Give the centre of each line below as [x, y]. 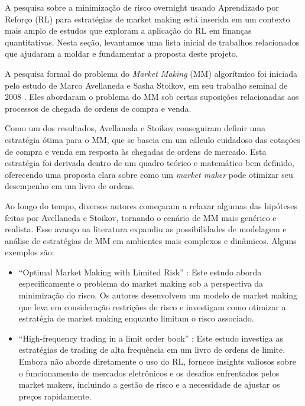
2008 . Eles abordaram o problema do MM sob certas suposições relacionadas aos [152, 97]
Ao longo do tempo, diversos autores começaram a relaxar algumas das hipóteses [151, 205]
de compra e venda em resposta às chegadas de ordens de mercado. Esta [136, 151]
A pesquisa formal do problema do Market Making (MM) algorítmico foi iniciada [151, 73]
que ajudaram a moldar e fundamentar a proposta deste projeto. [121, 53]
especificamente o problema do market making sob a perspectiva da [141, 283]
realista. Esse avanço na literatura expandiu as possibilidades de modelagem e [146, 229]
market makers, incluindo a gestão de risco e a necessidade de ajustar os [149, 384]
